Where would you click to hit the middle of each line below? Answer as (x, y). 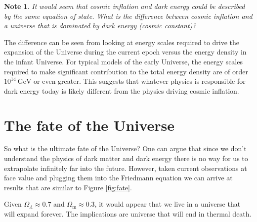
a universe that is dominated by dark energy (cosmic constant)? (100, 26)
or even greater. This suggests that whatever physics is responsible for (140, 81)
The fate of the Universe (89, 125)
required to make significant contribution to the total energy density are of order (126, 71)
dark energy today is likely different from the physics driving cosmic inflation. (122, 90)
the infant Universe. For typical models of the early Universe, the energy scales (123, 61)
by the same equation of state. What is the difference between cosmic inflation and (128, 16)
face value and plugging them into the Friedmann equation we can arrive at (118, 178)
